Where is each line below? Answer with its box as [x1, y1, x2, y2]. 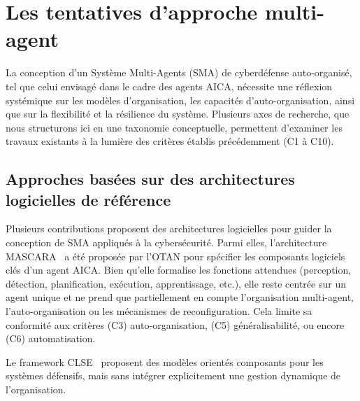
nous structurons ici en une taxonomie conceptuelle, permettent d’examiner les [6, 120, 343, 134]
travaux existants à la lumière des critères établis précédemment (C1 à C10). [6, 134, 334, 148]
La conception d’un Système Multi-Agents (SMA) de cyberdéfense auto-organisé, [6, 65, 352, 80]
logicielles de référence [6, 188, 171, 210]
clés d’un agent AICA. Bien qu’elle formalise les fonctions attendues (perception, [6, 262, 352, 277]
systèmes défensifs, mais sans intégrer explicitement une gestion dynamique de [6, 368, 341, 383]
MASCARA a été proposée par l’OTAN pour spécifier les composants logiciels [6, 248, 345, 263]
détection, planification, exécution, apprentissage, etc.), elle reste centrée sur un [6, 276, 346, 290]
